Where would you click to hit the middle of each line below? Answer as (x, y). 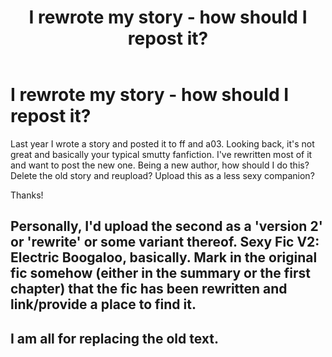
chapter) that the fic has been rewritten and (149, 289)
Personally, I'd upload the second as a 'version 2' (166, 226)
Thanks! (27, 195)
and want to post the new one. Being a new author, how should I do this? (160, 165)
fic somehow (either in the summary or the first (161, 273)
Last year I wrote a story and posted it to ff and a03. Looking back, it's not (162, 143)
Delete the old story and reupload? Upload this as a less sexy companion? (162, 175)
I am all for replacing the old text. (114, 338)
